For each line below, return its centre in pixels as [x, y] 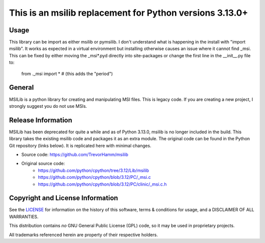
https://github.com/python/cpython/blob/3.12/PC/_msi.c [94, 177]
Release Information [41, 120]
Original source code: [43, 164]
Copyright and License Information [64, 198]
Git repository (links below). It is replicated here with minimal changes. [80, 146]
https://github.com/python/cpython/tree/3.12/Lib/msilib [93, 170]
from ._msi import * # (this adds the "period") [67, 73]
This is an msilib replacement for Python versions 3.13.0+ [129, 13]
